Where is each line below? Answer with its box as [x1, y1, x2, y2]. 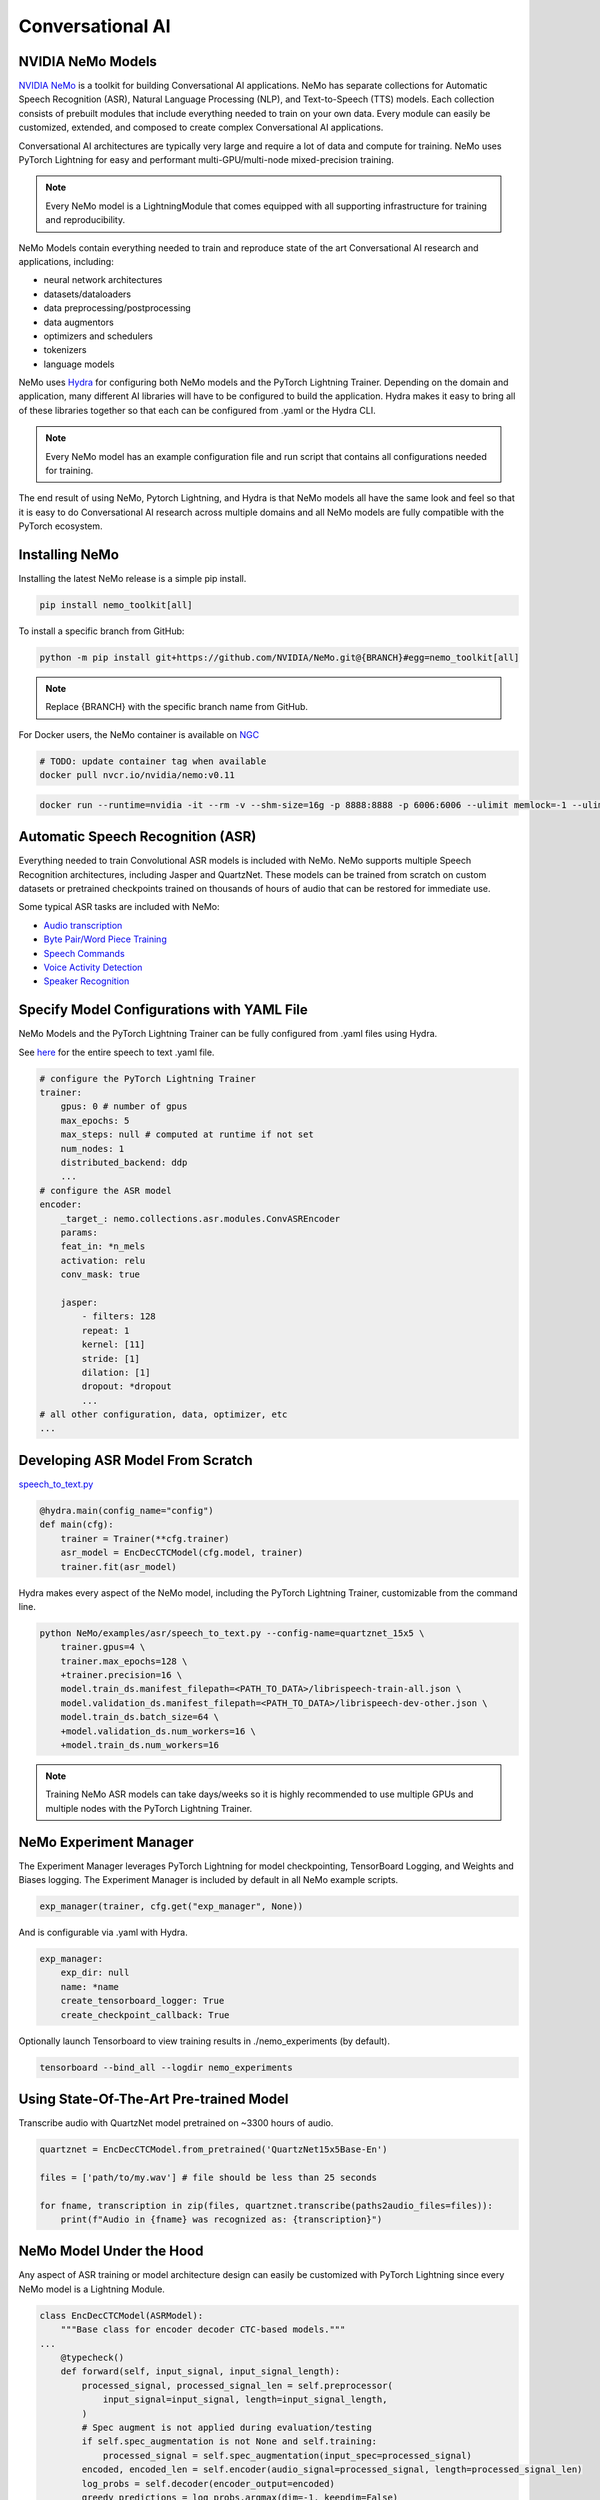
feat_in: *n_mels [60, 1241, 146, 1252]
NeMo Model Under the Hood [18, 2243, 204, 2260]
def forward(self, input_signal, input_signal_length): [60, 2366, 341, 2377]
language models [43, 358, 115, 370]
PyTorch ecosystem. [18, 520, 104, 532]
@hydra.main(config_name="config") [39, 1505, 214, 1516]
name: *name [60, 1981, 120, 1992]
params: [60, 1227, 99, 1238]
